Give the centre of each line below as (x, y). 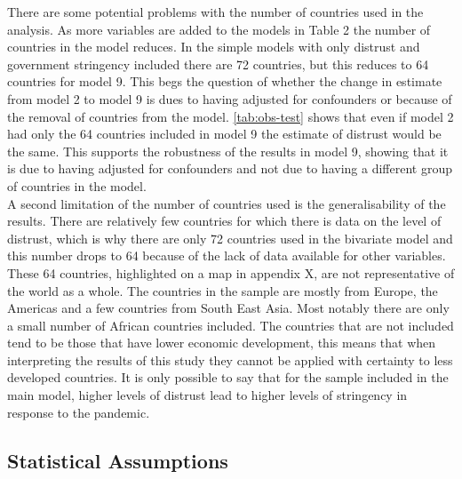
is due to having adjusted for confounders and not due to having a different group (230, 168)
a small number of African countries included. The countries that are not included (231, 325)
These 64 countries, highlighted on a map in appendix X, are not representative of (231, 272)
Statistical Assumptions (118, 460)
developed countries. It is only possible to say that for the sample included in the (228, 377)
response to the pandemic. (79, 412)
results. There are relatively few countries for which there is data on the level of (224, 221)
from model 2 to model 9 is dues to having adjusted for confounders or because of (230, 98)
